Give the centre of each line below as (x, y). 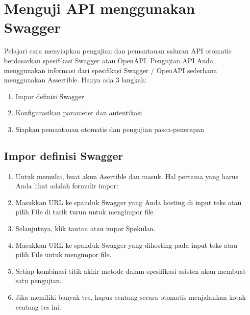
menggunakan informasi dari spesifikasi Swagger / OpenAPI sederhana (111, 70)
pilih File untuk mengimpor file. (63, 254)
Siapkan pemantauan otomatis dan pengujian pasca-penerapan (110, 129)
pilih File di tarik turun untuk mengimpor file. (85, 212)
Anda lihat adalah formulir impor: (67, 186)
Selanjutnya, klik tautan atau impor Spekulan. (85, 228)
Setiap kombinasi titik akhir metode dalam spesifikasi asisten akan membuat (131, 271)
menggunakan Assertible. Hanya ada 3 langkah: (75, 80)
